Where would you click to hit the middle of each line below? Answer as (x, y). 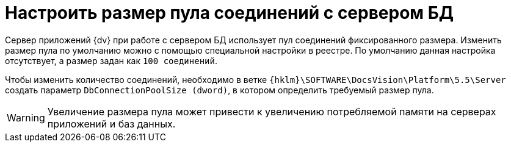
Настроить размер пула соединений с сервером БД (230, 13)
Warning (26, 117)
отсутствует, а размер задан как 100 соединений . (111, 60)
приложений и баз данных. (111, 124)
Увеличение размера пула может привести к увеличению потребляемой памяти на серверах (272, 111)
